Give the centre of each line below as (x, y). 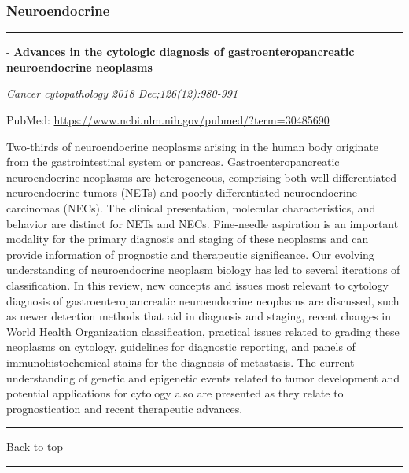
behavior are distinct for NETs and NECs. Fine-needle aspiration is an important (203, 223)
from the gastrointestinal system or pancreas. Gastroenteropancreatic (173, 162)
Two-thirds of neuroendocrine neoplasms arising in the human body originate (193, 146)
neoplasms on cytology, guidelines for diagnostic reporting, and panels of (181, 347)
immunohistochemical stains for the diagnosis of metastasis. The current (181, 362)
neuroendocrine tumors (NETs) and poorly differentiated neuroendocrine (182, 192)
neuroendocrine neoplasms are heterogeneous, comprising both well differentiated (201, 177)
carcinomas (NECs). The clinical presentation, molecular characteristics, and (191, 207)
